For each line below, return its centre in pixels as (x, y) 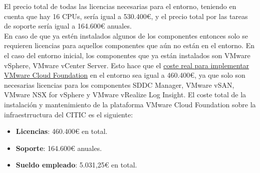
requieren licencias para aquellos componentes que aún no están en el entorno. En (129, 45)
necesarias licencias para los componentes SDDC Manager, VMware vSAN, (119, 84)
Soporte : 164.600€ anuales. (59, 148)
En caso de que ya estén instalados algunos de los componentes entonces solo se (126, 35)
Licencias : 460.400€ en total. (62, 131)
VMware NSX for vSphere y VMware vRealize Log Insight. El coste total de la (125, 95)
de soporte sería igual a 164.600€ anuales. (68, 26)
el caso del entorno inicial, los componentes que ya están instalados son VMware (127, 55)
